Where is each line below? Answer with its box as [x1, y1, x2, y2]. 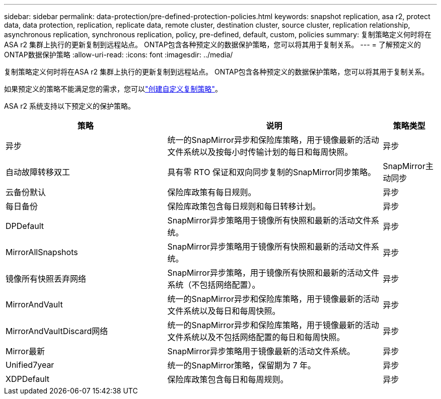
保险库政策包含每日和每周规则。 [167, 374, 288, 384]
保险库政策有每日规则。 [167, 187, 256, 197]
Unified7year [6, 360, 54, 370]
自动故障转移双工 [6, 167, 70, 177]
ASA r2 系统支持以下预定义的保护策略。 [4, 102, 135, 110]
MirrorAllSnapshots [6, 247, 78, 257]
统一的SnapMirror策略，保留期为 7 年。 [167, 360, 316, 370]
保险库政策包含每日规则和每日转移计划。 [167, 201, 321, 211]
